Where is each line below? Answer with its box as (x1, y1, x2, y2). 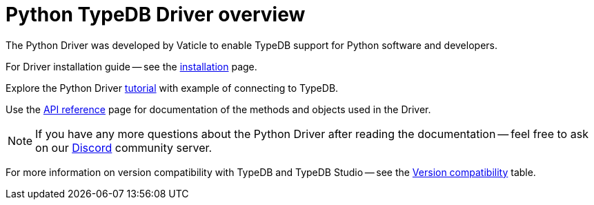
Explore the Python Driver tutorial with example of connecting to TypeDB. (6, 81, 339, 94)
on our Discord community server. (35, 140, 212, 155)
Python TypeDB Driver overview (6, 3, 306, 26)
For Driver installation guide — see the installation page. (6, 60, 257, 72)
